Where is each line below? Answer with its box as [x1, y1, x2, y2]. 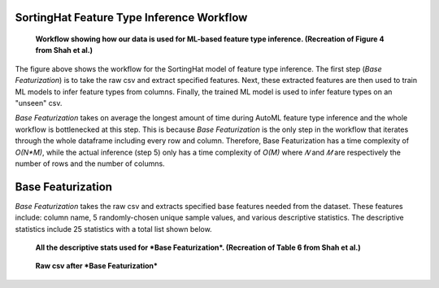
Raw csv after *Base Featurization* [35, 261, 159, 271]
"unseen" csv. [15, 98, 63, 107]
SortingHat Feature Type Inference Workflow [15, 11, 248, 24]
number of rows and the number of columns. [15, 159, 166, 168]
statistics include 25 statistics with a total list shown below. [15, 224, 212, 233]
